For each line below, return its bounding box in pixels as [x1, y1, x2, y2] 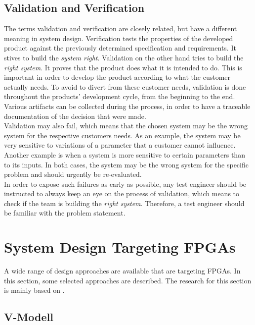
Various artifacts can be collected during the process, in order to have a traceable [4, 101, 251, 111]
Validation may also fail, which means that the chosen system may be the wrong [4, 120, 248, 131]
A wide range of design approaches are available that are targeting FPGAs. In [4, 266, 241, 276]
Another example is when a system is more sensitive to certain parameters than [4, 149, 245, 160]
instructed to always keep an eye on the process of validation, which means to [4, 188, 240, 199]
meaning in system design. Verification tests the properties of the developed [4, 33, 233, 43]
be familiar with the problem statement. [4, 208, 126, 218]
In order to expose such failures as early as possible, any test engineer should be [4, 178, 247, 189]
